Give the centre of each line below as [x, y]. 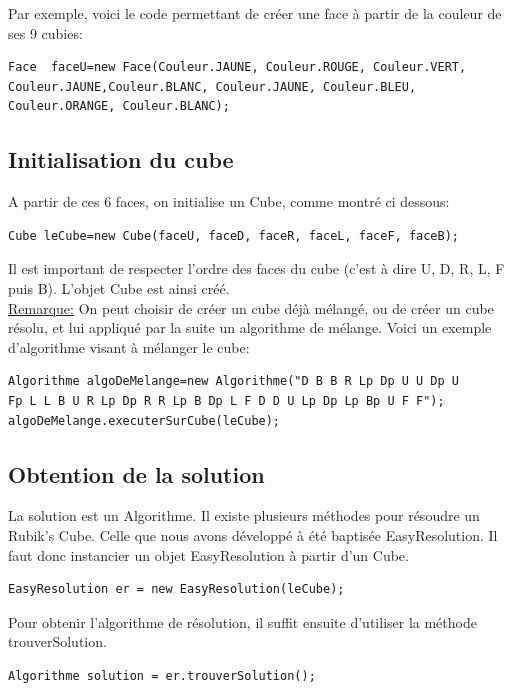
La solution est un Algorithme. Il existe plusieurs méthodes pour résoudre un [244, 515]
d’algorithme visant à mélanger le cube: [129, 346]
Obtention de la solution [136, 473]
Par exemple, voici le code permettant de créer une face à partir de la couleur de [255, 13]
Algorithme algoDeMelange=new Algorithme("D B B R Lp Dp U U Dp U [234, 381]
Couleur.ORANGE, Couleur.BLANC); [119, 106]
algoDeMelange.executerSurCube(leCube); [144, 420]
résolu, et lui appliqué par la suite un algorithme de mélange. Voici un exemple [250, 327]
